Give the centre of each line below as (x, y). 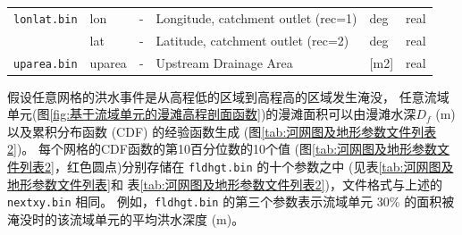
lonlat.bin (46, 19)
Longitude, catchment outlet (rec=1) (256, 17)
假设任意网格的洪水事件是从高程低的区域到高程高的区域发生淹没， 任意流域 (228, 96)
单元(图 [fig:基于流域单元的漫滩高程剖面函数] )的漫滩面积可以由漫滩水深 (212, 114)
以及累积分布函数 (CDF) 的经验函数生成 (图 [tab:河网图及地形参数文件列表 (222, 131)
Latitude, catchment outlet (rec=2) (252, 40)
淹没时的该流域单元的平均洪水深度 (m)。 (126, 218)
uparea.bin (46, 64)
